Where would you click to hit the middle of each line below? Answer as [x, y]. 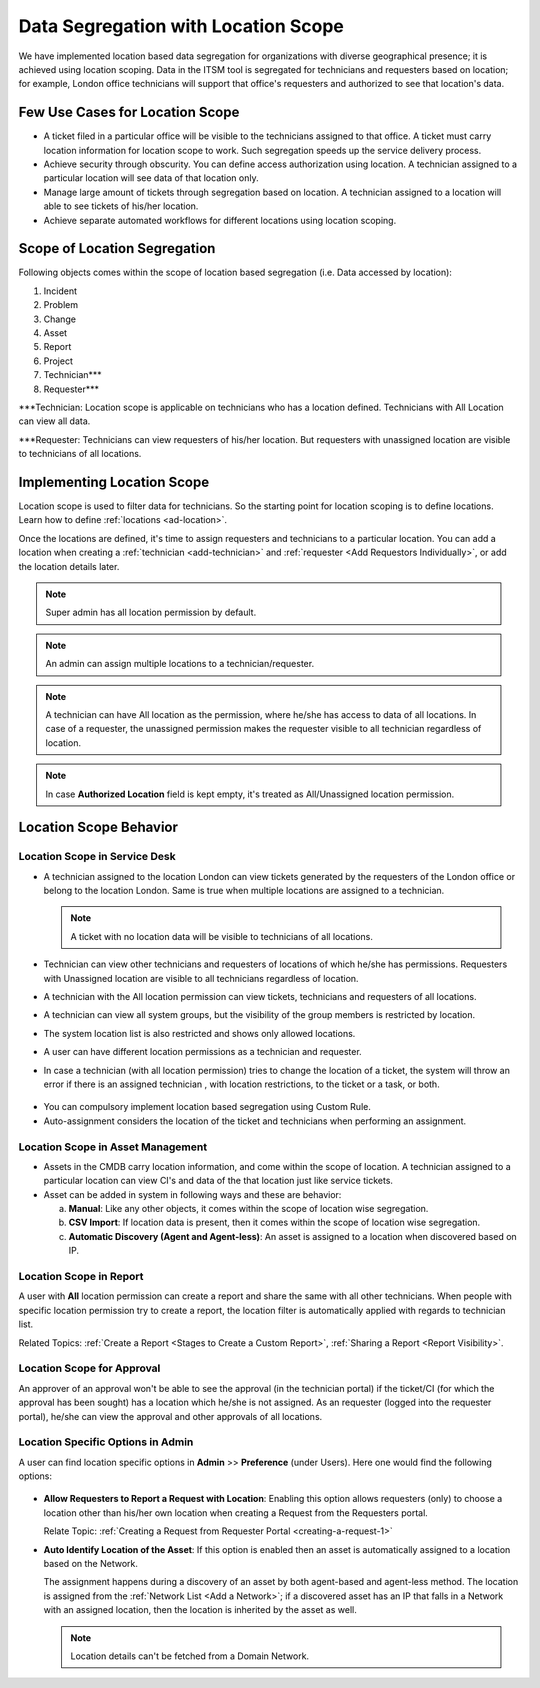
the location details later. [69, 566]
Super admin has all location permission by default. [151, 612]
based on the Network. [91, 1563]
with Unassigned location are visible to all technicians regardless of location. [201, 978]
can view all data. [54, 421]
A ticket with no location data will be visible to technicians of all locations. [222, 936]
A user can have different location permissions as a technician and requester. [202, 1052]
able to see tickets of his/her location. [121, 206]
